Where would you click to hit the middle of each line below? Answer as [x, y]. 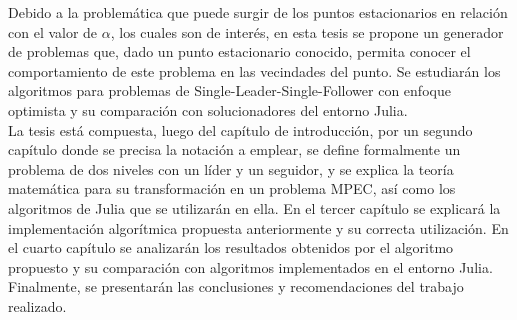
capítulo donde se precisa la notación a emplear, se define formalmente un [234, 149]
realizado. [37, 305]
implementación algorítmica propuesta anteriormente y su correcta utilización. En [258, 227]
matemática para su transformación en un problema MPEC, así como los [232, 188]
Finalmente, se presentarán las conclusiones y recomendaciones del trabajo [236, 286]
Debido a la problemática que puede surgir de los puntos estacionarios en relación [258, 12]
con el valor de [53, 31]
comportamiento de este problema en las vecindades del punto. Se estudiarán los [254, 70]
